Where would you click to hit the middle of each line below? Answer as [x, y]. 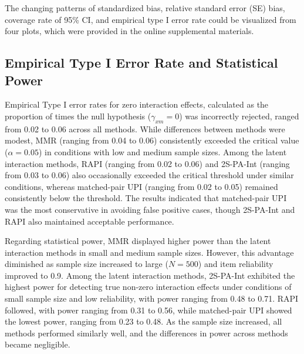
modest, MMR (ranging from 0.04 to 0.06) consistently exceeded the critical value [152, 140]
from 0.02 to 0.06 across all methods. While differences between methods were [145, 128]
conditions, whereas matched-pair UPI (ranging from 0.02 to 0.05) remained [141, 186]
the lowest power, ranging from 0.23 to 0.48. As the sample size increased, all [143, 321]
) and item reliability [236, 264]
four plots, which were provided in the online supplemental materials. [129, 31]
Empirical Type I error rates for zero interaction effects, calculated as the [137, 104]
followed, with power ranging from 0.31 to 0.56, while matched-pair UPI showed [148, 310]
